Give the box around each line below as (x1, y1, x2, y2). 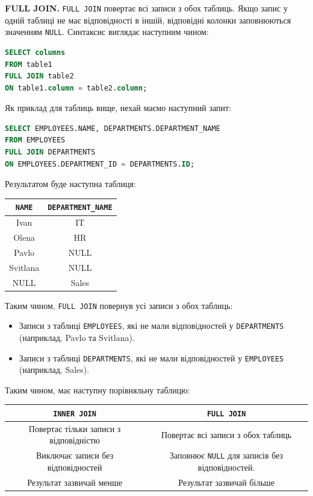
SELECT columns (5, 48, 66, 57)
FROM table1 (5, 60, 52, 69)
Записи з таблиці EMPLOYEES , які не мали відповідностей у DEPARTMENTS (19, 319, 284, 332)
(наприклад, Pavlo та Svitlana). (19, 331, 135, 344)
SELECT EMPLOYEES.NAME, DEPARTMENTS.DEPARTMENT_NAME (5, 124, 220, 133)
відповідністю (49, 434, 101, 447)
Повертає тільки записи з (28, 422, 121, 434)
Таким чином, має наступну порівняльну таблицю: (5, 383, 190, 396)
